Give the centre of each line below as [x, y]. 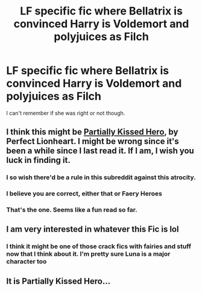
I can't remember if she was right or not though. [66, 113]
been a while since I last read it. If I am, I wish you [100, 151]
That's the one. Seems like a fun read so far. [72, 210]
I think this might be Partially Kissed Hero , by [92, 132]
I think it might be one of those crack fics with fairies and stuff [99, 247]
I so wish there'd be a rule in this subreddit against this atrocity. [101, 177]
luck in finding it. [38, 160]
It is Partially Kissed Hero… [58, 281]
